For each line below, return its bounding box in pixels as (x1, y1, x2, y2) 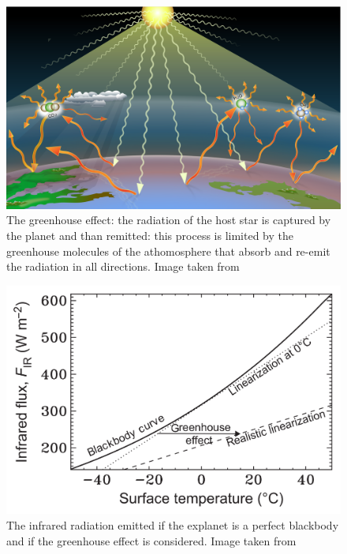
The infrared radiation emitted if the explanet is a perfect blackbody (6, 516, 339, 533)
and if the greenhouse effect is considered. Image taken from (6, 532, 297, 548)
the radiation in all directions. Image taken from (6, 258, 240, 275)
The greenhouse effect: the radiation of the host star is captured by (6, 211, 331, 228)
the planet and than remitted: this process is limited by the (6, 226, 293, 243)
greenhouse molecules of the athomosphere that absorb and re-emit (6, 242, 330, 259)
